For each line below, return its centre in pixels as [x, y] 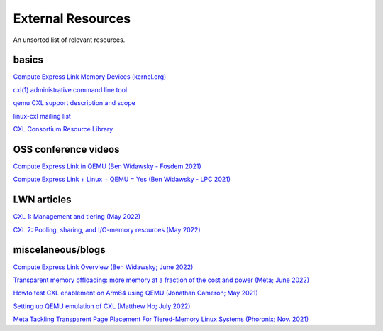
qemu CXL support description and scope [74, 103]
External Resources [72, 18]
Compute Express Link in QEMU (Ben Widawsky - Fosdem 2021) [107, 166]
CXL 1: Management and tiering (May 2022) [77, 217]
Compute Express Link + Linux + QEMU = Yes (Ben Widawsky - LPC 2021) [122, 179]
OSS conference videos [66, 149]
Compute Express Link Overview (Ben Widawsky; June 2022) [103, 267]
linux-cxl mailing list [42, 116]
